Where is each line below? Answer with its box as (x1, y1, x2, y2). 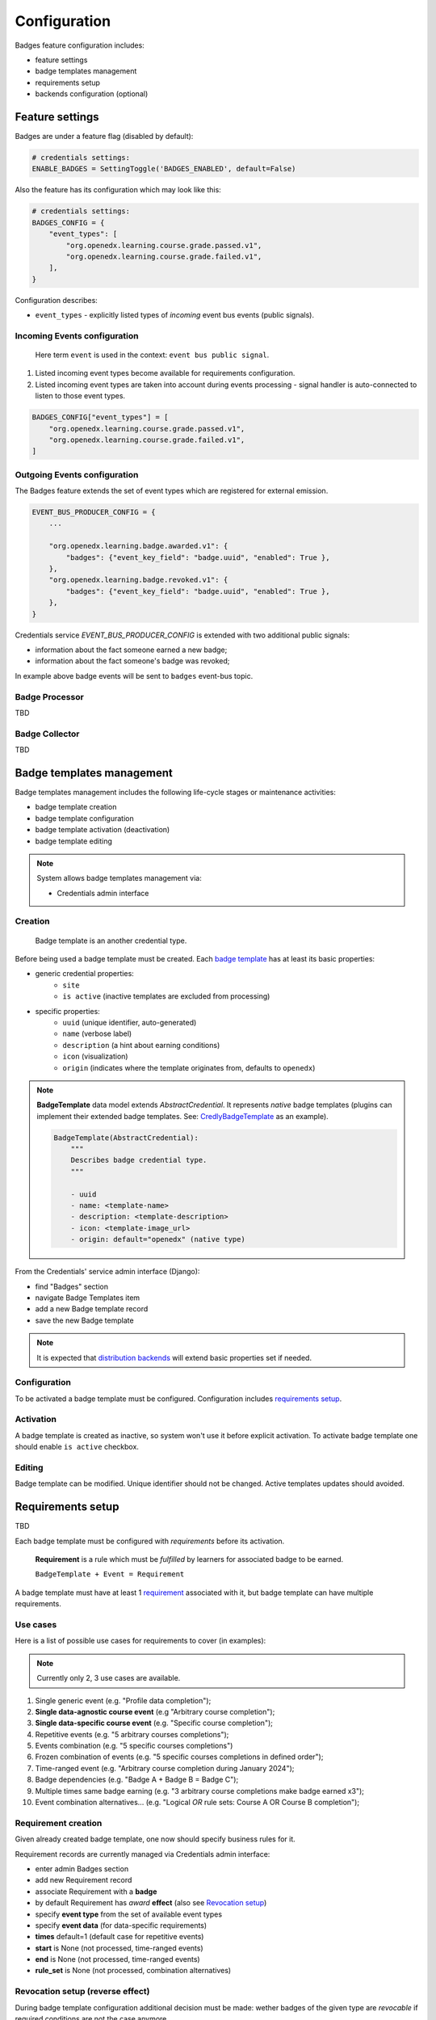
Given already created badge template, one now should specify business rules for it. (15, 1834, 296, 1844)
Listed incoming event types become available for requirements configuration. (35, 368, 296, 378)
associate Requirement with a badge (35, 1887, 157, 1896)
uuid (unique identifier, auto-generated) (62, 1017, 197, 1027)
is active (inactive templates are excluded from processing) (62, 991, 270, 1001)
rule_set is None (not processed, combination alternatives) (35, 1966, 232, 1976)
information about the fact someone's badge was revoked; (35, 656, 230, 666)
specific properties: (35, 1006, 100, 1016)
